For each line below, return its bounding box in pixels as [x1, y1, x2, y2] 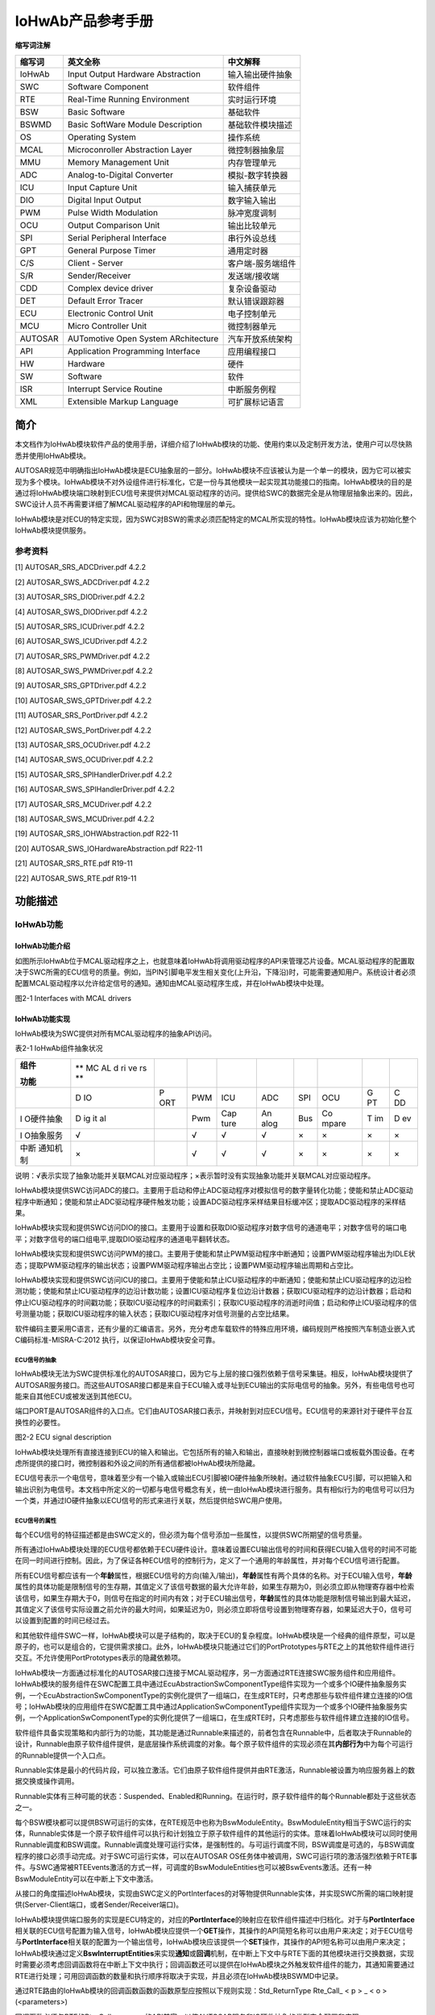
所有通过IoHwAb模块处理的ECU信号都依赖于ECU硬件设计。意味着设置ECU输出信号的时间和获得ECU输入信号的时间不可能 [14, 1544, 417, 1554]
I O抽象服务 [19, 1129, 64, 1140]
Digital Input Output [67, 194, 142, 206]
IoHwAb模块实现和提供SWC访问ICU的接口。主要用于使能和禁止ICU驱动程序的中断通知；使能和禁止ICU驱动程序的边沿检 [14, 1274, 412, 1285]
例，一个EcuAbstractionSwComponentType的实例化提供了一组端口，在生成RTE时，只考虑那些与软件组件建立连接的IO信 [14, 1690, 413, 1700]
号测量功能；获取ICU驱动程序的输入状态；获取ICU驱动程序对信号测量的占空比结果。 [14, 1309, 294, 1319]
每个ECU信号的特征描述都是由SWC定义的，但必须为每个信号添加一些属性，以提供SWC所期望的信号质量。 [14, 1530, 367, 1539]
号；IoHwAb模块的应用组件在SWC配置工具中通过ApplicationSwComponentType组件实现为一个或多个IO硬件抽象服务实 [14, 1701, 408, 1712]
